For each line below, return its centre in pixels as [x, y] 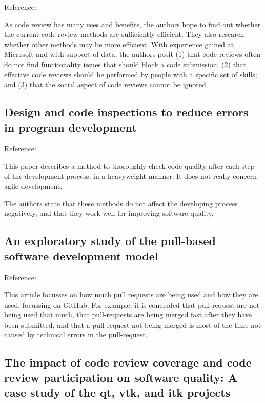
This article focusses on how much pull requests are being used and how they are [131, 295]
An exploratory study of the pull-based [110, 241]
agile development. [33, 186]
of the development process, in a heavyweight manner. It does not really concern [131, 176]
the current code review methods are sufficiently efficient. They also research [124, 34]
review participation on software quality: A [121, 377]
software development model [81, 256]
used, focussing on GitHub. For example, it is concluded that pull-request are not [132, 304]
